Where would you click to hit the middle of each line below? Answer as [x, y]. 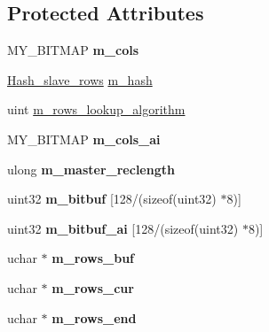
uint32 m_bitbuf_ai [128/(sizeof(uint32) [123, 228]
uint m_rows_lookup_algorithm [96, 109]
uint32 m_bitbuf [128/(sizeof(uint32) [112, 199]
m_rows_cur [93, 287]
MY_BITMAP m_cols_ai [84, 139]
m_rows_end [94, 317]
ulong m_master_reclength [91, 169]
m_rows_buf [93, 258]
